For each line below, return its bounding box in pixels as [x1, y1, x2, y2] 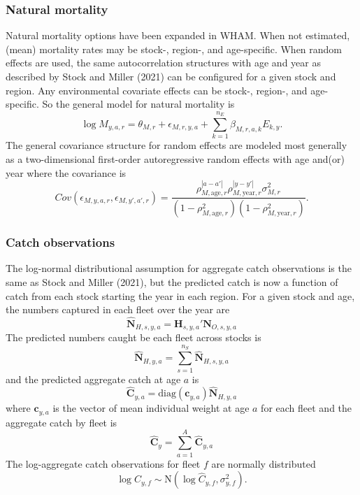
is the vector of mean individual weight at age [52, 401, 250, 415]
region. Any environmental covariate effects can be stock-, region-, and [6, 82, 308, 97]
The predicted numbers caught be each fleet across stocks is [6, 330, 261, 345]
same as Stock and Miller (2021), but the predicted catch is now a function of [6, 275, 338, 289]
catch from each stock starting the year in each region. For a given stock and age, [6, 288, 355, 303]
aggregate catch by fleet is [6, 415, 117, 429]
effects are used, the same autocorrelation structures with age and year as [6, 55, 321, 70]
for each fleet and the [261, 401, 352, 415]
